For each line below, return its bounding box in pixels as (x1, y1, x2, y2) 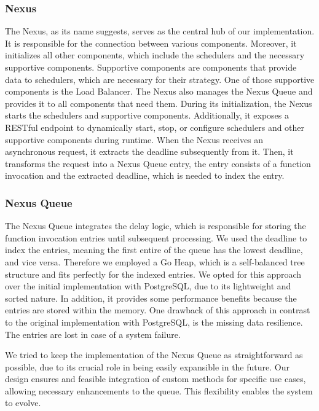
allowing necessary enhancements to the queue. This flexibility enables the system (5, 384, 313, 397)
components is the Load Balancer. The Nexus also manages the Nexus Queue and (5, 85, 313, 98)
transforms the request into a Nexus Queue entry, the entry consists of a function (5, 157, 311, 170)
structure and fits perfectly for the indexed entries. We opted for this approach (5, 267, 302, 280)
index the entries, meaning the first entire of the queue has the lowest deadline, (5, 243, 303, 256)
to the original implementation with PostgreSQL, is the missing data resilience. (5, 315, 303, 328)
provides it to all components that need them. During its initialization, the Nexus (5, 96, 312, 109)
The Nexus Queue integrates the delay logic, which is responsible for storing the (5, 219, 306, 232)
